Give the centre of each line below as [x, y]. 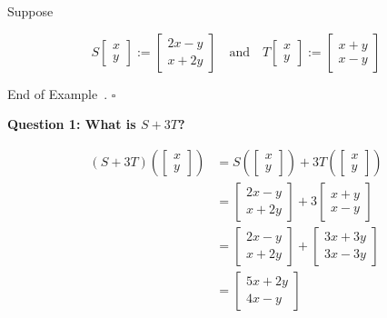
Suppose [30, 11]
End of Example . [58, 93]
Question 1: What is [72, 124]
